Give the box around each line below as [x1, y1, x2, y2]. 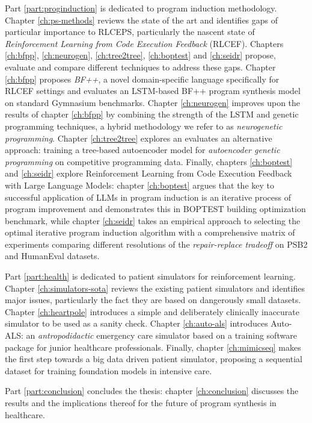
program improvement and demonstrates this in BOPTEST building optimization [5, 202, 306, 215]
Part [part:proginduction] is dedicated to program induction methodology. [5, 2, 277, 14]
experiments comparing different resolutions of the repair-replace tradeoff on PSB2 [5, 237, 308, 250]
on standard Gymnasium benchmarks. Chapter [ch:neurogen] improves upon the [5, 96, 301, 108]
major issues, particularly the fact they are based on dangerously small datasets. [5, 293, 301, 306]
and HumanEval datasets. [5, 249, 100, 262]
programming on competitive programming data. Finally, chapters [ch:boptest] [5, 155, 293, 168]
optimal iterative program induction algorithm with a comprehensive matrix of [5, 226, 295, 239]
